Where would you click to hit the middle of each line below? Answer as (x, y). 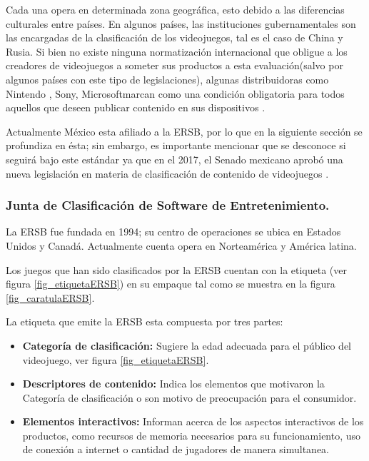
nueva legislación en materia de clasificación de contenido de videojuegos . (167, 173)
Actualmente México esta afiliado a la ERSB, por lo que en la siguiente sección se (184, 131)
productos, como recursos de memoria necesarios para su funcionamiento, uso (192, 435)
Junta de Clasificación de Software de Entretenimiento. (168, 205)
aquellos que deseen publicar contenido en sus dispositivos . (136, 107)
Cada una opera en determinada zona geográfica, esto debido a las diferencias (175, 9)
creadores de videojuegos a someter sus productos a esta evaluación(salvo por (175, 65)
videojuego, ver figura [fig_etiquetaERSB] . (116, 359)
